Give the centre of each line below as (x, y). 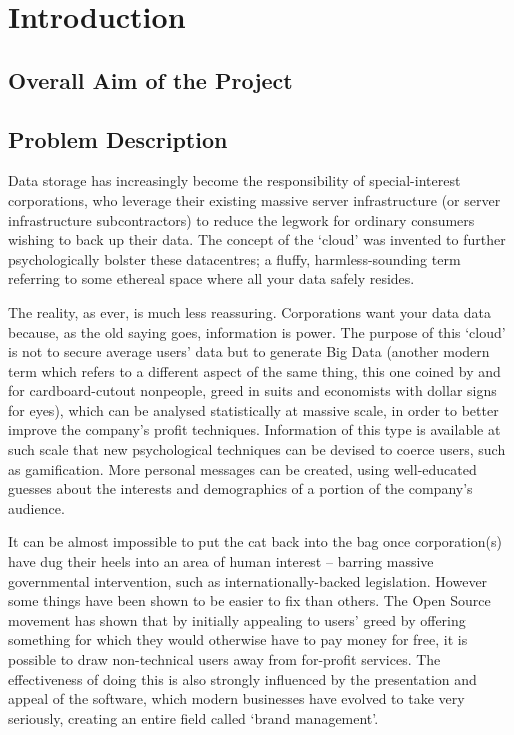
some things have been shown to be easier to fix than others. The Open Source (249, 600)
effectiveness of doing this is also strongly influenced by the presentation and (242, 678)
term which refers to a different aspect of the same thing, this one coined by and (254, 370)
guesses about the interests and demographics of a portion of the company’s (240, 488)
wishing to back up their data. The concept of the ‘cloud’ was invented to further (257, 239)
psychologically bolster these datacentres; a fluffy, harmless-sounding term (234, 258)
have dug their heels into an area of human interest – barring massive (221, 561)
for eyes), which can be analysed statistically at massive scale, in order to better (253, 409)
